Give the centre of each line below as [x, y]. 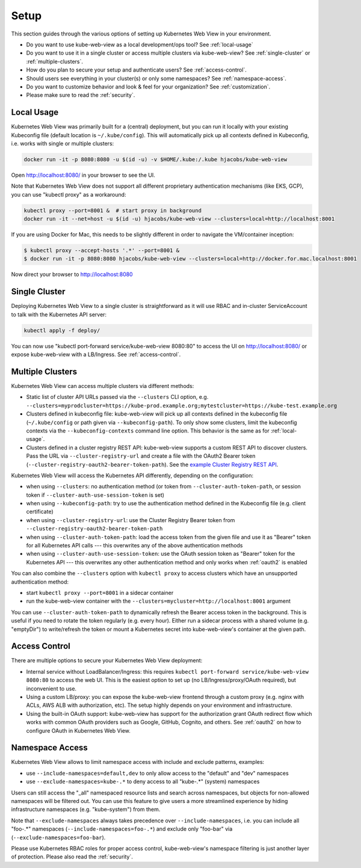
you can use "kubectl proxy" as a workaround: [69, 194]
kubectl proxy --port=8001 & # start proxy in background [113, 210]
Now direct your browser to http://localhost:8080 [72, 274]
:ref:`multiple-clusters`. [55, 61]
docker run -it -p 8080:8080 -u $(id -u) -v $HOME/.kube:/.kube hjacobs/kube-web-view [156, 159]
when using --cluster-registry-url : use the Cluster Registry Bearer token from [131, 520]
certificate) [40, 512]
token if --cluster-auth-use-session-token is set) [95, 495]
